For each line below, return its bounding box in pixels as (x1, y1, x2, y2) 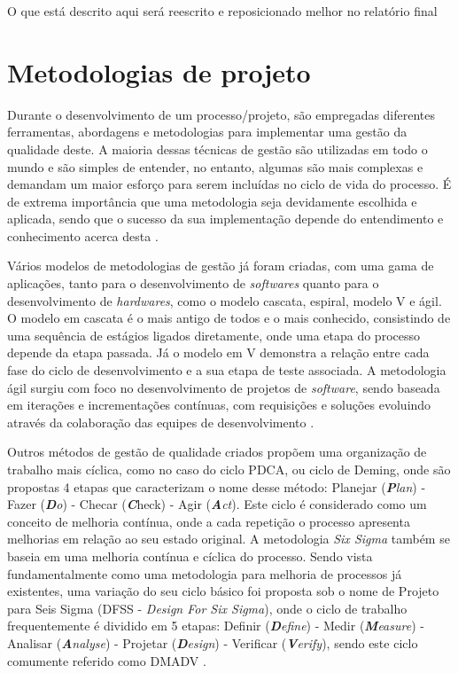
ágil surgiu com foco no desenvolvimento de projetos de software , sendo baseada (7, 378, 440, 396)
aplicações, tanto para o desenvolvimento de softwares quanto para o (7, 274, 379, 293)
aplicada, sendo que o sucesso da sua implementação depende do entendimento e (7, 209, 444, 228)
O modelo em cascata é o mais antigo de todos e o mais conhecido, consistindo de (7, 309, 451, 327)
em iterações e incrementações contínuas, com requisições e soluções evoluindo (7, 395, 431, 414)
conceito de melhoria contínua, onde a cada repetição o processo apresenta (7, 512, 410, 530)
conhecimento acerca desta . (7, 226, 159, 245)
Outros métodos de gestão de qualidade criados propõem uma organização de (7, 442, 427, 461)
